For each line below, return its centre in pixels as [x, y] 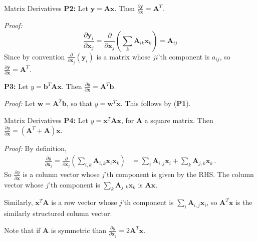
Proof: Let [20, 103]
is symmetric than [79, 230]
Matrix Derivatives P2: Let [46, 8]
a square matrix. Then [179, 120]
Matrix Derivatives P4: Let [46, 120]
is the [244, 202]
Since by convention [35, 56]
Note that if [22, 230]
